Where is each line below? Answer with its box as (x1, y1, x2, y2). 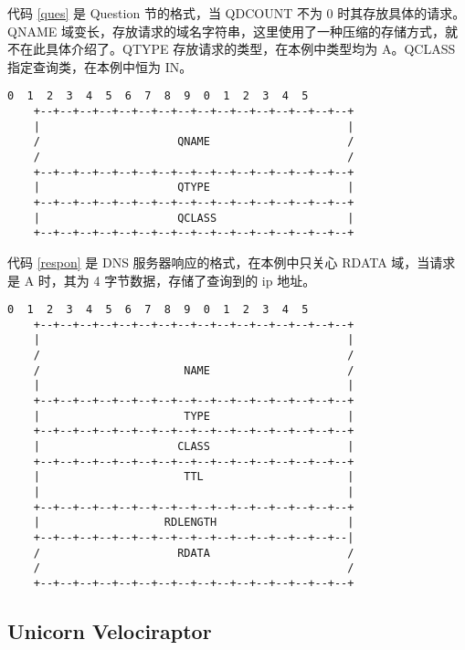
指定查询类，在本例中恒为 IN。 (7, 57, 193, 76)
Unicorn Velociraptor (7, 616, 212, 645)
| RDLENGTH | (33, 516, 354, 529)
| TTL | (33, 470, 354, 484)
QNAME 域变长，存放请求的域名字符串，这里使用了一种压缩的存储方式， (7, 21, 445, 40)
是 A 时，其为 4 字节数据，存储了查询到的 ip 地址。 (7, 270, 316, 289)
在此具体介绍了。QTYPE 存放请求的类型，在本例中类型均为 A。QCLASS (19, 39, 456, 58)
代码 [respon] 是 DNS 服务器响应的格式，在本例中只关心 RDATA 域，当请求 (7, 252, 456, 271)
